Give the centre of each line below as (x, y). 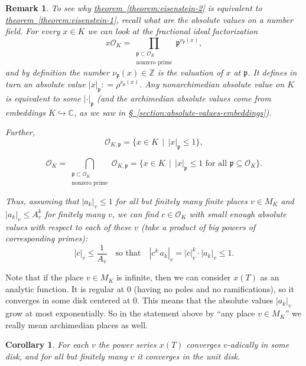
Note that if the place (45, 277)
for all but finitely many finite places (181, 201)
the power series (127, 344)
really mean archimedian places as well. (76, 324)
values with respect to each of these (69, 226)
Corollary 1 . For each (47, 344)
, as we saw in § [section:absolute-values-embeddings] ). (172, 112)
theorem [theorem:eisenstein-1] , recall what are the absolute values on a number (149, 19)
